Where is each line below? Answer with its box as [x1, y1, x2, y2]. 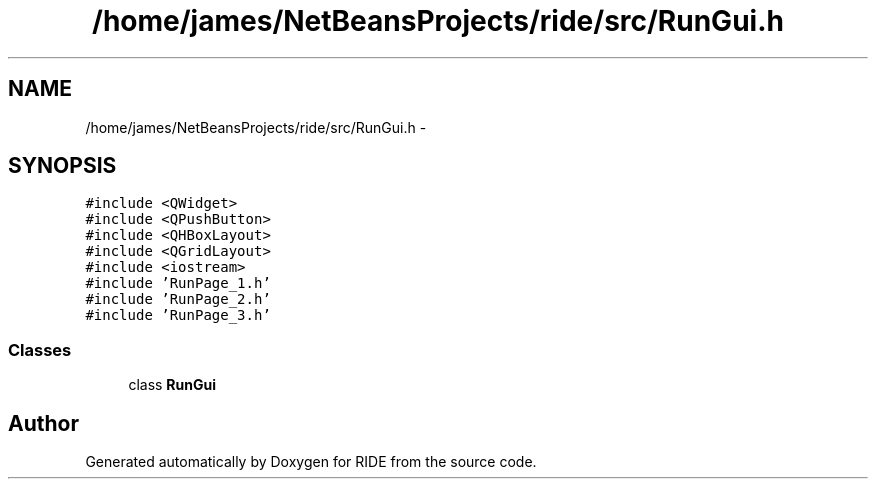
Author [8, 410, 79, 436]
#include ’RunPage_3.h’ [85, 307, 271, 324]
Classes [8, 339, 72, 360]
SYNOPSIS [8, 153, 117, 179]
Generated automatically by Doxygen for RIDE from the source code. [85, 453, 537, 471]
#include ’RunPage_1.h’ [85, 275, 271, 292]
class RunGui [128, 376, 217, 394]
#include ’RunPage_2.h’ [85, 291, 271, 308]
